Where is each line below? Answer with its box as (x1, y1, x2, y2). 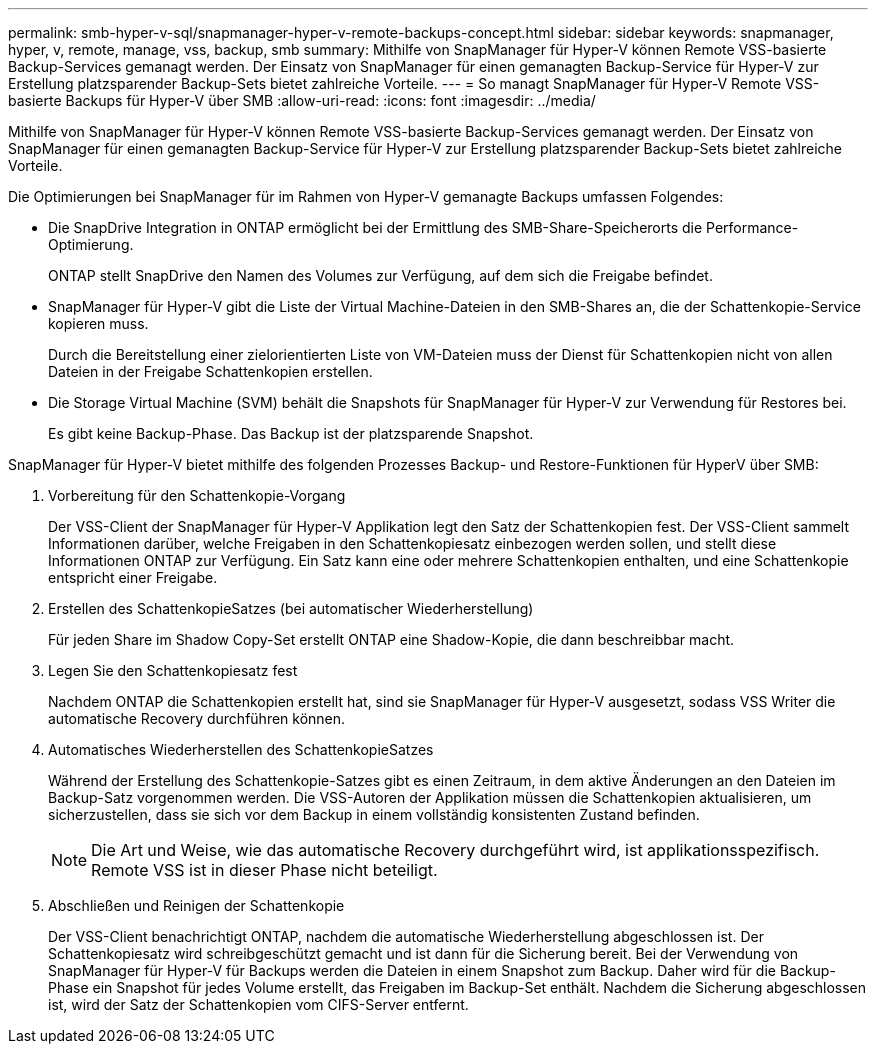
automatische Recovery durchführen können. (48, 710, 346, 727)
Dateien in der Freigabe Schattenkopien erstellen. (48, 363, 373, 380)
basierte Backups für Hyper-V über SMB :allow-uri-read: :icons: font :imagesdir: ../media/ (8, 92, 596, 109)
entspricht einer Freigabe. (48, 569, 218, 586)
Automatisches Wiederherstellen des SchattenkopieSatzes (48, 741, 434, 758)
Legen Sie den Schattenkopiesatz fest (48, 662, 298, 679)
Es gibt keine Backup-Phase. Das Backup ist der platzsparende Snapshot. (48, 425, 534, 442)
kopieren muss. (48, 315, 149, 332)
